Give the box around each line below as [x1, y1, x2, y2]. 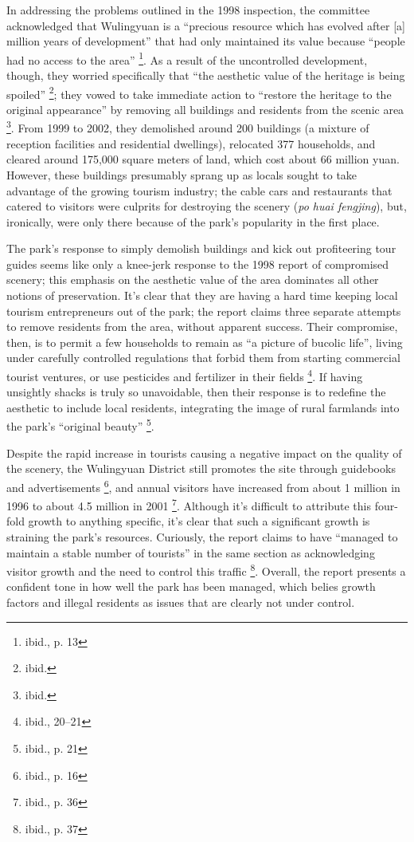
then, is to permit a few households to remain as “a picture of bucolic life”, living [6, 333, 403, 350]
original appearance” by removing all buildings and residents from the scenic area [6, 100, 404, 117]
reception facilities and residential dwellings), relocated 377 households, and [6, 135, 376, 151]
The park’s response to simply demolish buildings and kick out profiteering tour [6, 240, 396, 257]
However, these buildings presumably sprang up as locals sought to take [6, 166, 357, 183]
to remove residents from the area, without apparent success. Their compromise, [6, 318, 398, 335]
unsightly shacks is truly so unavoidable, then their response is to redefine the [6, 384, 386, 400]
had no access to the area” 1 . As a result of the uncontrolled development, [6, 49, 368, 68]
